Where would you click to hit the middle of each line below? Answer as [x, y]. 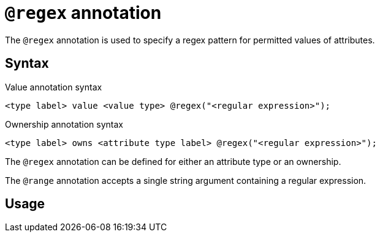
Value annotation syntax [54, 87]
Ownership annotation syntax [64, 124]
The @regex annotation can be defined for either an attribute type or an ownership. [173, 161]
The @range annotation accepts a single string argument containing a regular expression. [186, 180]
